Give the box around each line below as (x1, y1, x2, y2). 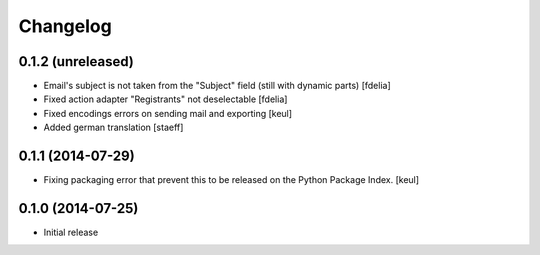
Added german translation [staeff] (43, 121, 184, 134)
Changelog (18, 15, 112, 37)
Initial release (43, 226, 99, 239)
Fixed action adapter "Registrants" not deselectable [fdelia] (43, 93, 288, 105)
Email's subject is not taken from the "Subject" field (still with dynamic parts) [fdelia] (43, 80, 392, 92)
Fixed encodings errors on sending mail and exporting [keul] (43, 107, 293, 119)
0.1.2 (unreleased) (18, 53, 134, 70)
